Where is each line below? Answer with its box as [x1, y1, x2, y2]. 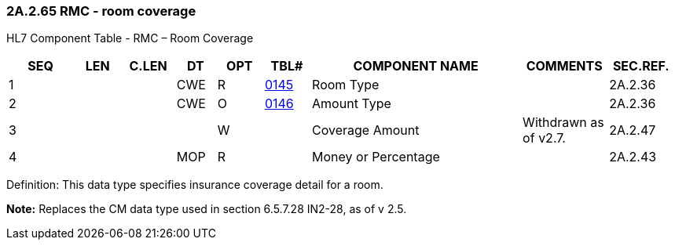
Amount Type [312, 96, 391, 112]
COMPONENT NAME [353, 58, 479, 74]
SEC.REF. [612, 58, 669, 74]
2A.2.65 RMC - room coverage [6, 3, 196, 19]
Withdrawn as [523, 114, 604, 131]
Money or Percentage [312, 149, 440, 165]
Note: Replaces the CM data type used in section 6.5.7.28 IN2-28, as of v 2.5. [6, 202, 407, 216]
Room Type [312, 77, 380, 93]
